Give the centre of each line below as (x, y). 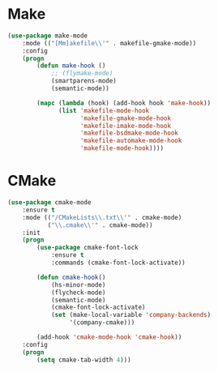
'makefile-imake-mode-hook (126, 126)
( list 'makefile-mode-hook (104, 110)
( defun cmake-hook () (71, 277)
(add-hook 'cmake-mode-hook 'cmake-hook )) (109, 337)
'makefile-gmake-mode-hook (126, 118)
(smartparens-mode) (83, 81)
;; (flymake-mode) (82, 74)
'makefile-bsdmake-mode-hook (129, 133)
